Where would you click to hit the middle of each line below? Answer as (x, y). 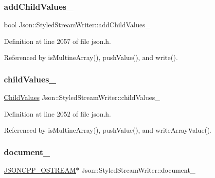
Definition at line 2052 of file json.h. (58, 113)
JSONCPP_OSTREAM (40, 170)
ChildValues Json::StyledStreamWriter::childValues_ (82, 97)
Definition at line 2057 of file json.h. (58, 41)
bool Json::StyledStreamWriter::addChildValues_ (77, 25)
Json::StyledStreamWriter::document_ (138, 170)
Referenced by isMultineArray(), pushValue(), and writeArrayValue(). (108, 130)
